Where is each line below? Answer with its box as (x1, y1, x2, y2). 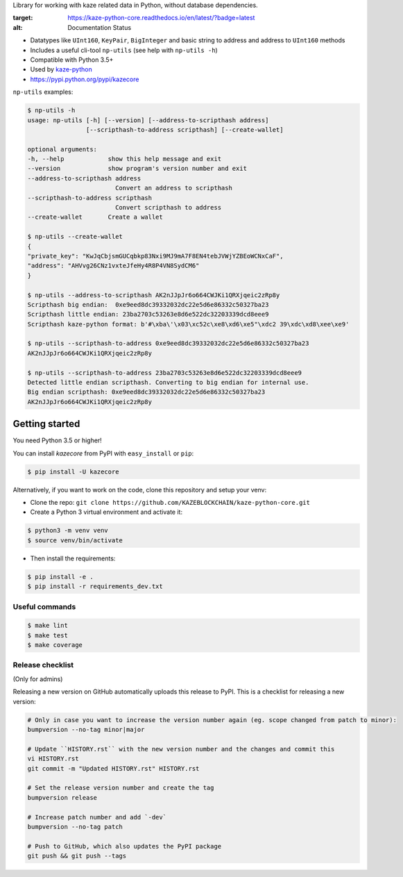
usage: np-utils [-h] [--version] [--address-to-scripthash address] (27, 116, 269, 124)
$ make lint (27, 621, 69, 630)
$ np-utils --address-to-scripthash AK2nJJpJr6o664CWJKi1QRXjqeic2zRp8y (27, 291, 280, 299)
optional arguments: (27, 145, 97, 153)
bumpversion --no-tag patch (27, 823, 123, 830)
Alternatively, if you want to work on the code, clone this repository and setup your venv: (12, 485, 267, 494)
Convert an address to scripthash (114, 184, 232, 192)
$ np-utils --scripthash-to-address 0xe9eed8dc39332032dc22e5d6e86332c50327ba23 (27, 340, 309, 347)
